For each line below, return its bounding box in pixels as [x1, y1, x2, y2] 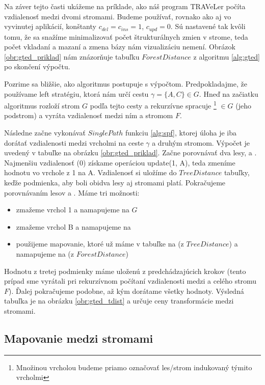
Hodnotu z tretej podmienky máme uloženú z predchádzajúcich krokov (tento [4, 265, 246, 276]
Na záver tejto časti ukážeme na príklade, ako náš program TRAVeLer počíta [4, 1, 246, 11]
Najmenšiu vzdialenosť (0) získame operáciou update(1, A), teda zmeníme [4, 157, 235, 168]
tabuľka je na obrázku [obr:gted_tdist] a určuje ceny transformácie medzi [4, 295, 234, 306]
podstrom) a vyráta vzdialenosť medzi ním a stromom [4, 110, 173, 121]
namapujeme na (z [16, 248, 74, 259]
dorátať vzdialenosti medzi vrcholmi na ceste [4, 137, 144, 148]
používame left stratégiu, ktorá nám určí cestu [4, 88, 149, 99]
